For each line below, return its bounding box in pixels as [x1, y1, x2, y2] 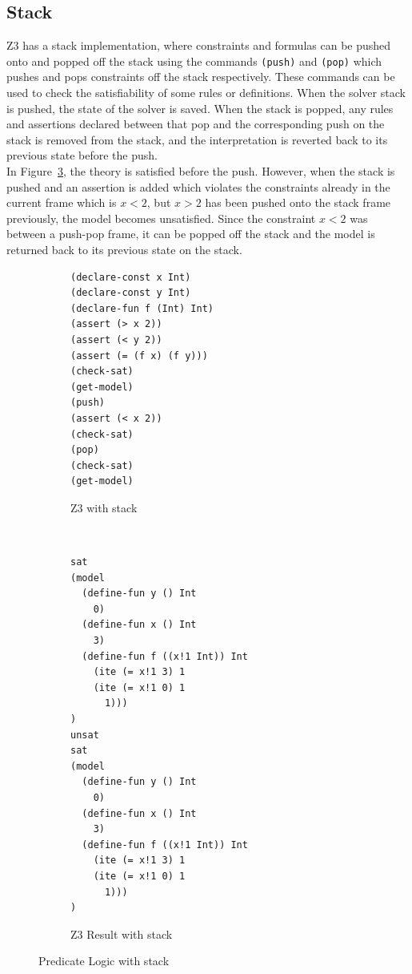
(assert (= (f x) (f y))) [70, 350, 208, 362]
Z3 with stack [70, 499, 138, 515]
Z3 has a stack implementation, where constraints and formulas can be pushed [6, 37, 391, 54]
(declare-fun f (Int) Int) [70, 302, 214, 314]
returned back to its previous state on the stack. [6, 240, 242, 257]
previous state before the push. [6, 147, 158, 164]
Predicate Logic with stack [38, 952, 170, 969]
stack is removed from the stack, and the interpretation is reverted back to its [6, 131, 388, 148]
